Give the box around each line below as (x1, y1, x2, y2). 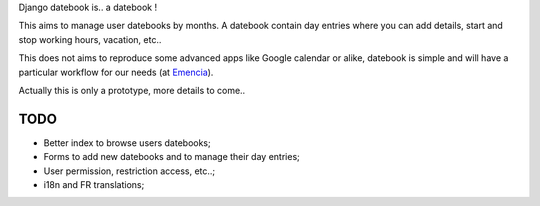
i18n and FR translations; (43, 179, 145, 191)
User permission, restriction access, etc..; (43, 165, 216, 177)
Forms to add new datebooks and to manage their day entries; (43, 151, 300, 163)
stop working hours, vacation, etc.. (18, 33, 162, 45)
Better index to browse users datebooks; (43, 136, 211, 149)
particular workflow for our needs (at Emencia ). (18, 66, 214, 78)
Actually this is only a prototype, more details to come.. (18, 84, 246, 96)
